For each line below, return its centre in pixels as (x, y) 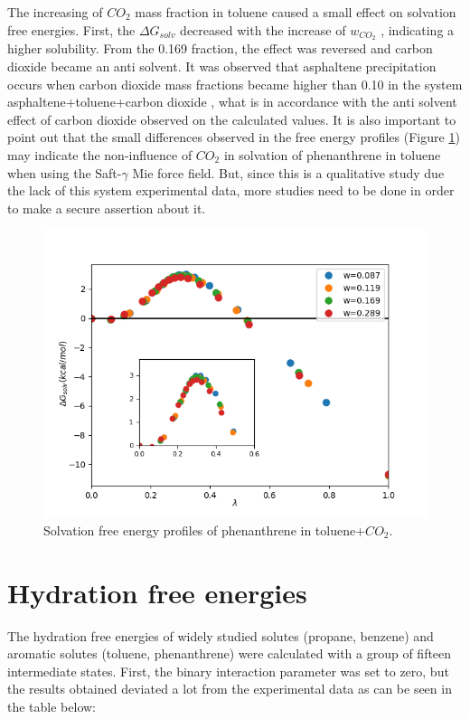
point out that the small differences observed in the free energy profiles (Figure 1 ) (234, 137)
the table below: (52, 707)
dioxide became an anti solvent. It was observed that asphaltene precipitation (222, 66)
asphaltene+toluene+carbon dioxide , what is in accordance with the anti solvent (232, 102)
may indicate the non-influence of (100, 155)
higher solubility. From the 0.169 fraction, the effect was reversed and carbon (220, 48)
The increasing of (55, 12)
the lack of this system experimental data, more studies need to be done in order (231, 190)
